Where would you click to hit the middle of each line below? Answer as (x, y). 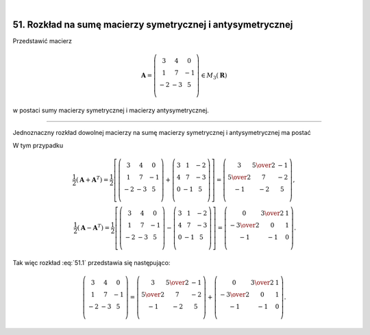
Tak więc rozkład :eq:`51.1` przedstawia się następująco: (91, 262)
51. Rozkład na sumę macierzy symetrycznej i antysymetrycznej (153, 24)
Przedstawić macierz (42, 40)
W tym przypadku (38, 145)
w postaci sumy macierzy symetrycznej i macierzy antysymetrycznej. (111, 110)
